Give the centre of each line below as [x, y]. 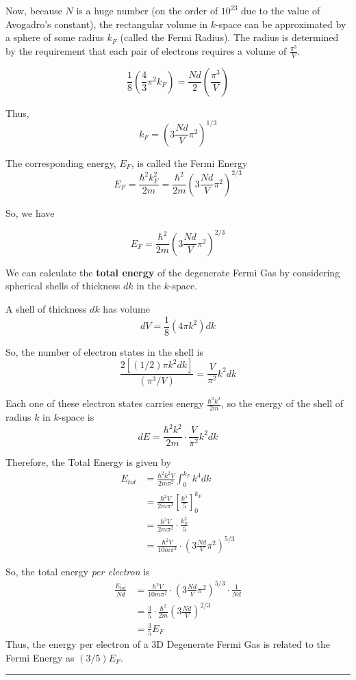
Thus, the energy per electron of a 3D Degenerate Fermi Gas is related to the [168, 644]
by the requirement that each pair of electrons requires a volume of [146, 50]
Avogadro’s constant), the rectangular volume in [107, 24]
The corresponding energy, [61, 162]
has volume [126, 309]
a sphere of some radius [55, 37]
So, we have [30, 212]
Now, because [34, 10]
